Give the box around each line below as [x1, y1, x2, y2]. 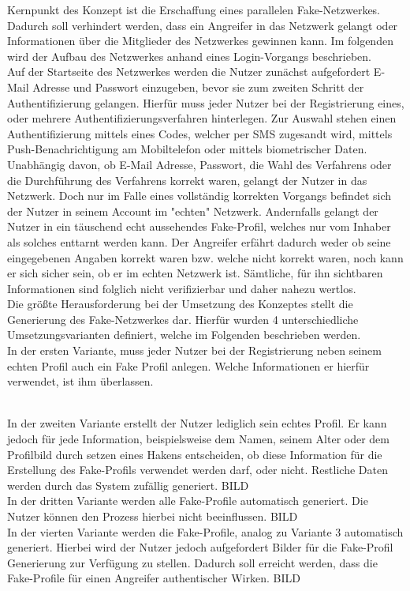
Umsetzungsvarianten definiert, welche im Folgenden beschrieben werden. [7, 326, 361, 343]
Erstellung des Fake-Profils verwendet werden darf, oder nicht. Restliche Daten [7, 461, 388, 478]
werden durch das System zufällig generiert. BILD [7, 476, 249, 493]
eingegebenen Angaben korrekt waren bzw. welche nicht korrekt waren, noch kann [7, 249, 404, 265]
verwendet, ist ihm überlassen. [7, 373, 154, 390]
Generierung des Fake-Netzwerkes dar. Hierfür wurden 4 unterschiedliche [7, 311, 359, 327]
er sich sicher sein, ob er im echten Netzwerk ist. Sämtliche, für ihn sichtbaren [7, 265, 383, 281]
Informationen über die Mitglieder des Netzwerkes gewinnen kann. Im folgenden [7, 32, 393, 49]
